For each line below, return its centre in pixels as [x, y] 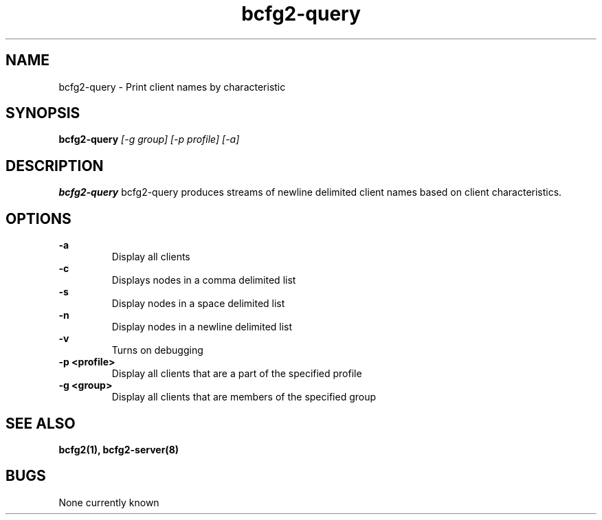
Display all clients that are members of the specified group [244, 397]
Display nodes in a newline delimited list [202, 327]
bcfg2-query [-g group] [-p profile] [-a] [149, 139]
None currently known [109, 502]
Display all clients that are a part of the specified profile [237, 374]
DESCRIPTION [55, 166]
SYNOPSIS [43, 113]
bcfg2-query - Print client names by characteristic [172, 87]
